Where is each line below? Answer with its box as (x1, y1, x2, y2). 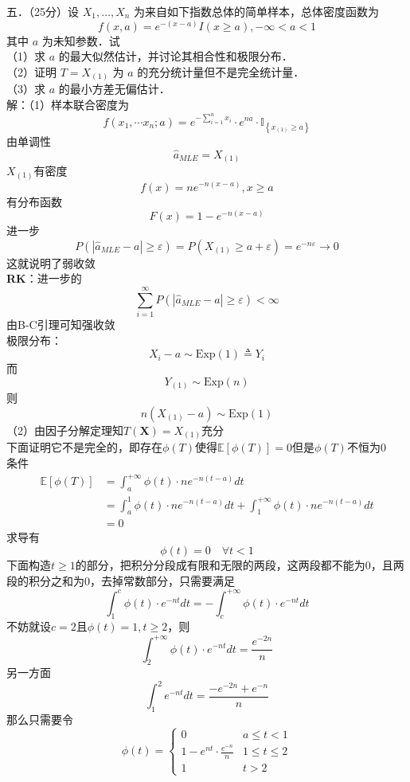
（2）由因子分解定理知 (6, 421, 123, 438)
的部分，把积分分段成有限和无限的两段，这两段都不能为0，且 (75, 556, 393, 573)
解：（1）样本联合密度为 (6, 96, 129, 112)
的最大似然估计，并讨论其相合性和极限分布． (58, 48, 293, 65)
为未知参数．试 (41, 32, 120, 49)
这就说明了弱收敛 (6, 254, 96, 271)
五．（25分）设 (6, 3, 79, 19)
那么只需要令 (6, 711, 73, 728)
